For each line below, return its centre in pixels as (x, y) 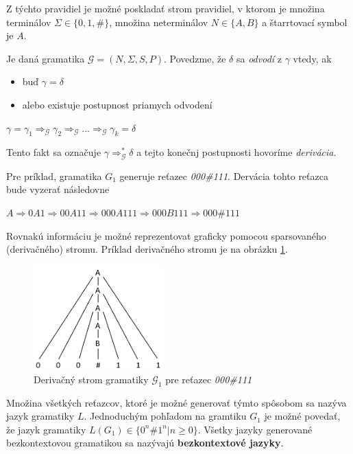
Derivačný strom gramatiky (91, 379)
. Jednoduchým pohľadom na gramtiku (165, 416)
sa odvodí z (259, 58)
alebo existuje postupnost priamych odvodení (117, 104)
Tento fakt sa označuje (54, 152)
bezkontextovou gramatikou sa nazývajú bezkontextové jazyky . (145, 443)
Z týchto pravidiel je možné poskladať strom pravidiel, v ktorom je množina (166, 8)
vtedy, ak (312, 58)
